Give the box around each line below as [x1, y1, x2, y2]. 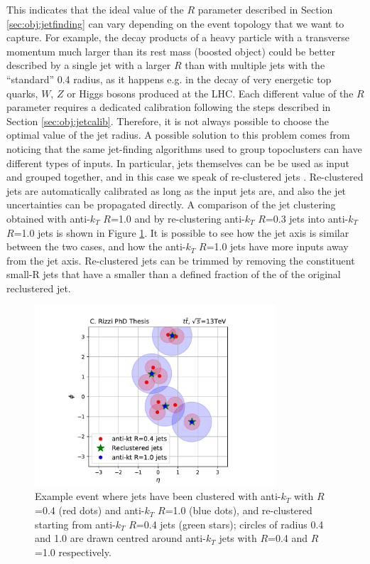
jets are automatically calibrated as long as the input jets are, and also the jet [6, 183, 347, 198]
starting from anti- [35, 516, 116, 531]
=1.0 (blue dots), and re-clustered [165, 503, 312, 518]
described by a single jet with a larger [6, 58, 171, 73]
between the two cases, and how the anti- [6, 239, 186, 254]
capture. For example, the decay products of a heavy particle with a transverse [6, 30, 349, 45]
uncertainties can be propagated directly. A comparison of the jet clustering [6, 197, 336, 212]
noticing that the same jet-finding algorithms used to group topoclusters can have [6, 141, 362, 156]
